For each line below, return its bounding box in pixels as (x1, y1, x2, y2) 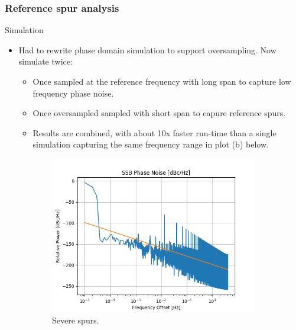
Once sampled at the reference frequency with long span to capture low (32, 75, 291, 87)
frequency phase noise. (32, 86, 114, 99)
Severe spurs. (52, 313, 99, 326)
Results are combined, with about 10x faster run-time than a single (32, 126, 277, 139)
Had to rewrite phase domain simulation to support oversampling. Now (18, 43, 277, 56)
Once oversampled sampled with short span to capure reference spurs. (32, 107, 286, 119)
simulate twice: (18, 55, 73, 68)
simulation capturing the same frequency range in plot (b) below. (32, 138, 269, 150)
